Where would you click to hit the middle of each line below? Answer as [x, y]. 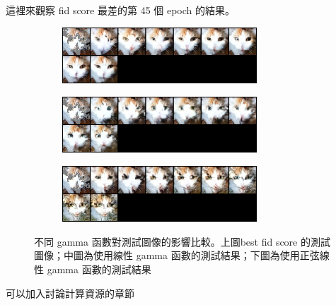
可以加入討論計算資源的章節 [70, 293]
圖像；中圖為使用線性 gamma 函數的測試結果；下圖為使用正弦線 [182, 255]
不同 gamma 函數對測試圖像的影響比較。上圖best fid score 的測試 [182, 241]
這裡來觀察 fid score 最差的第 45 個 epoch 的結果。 [121, 10]
